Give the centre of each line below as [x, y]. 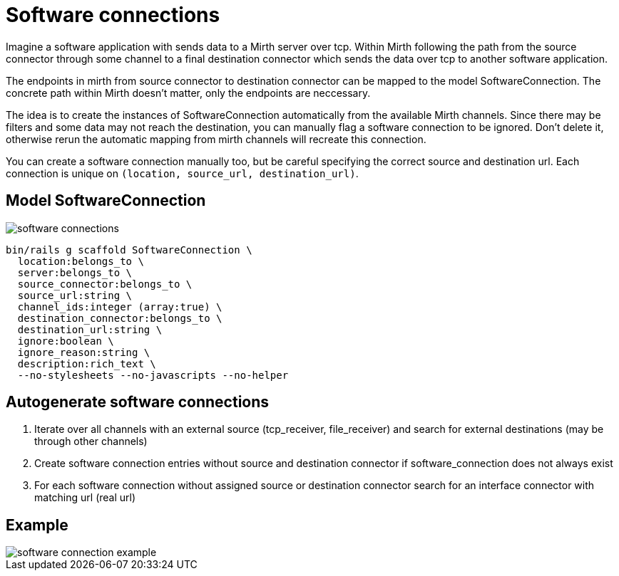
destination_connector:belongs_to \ [120, 318]
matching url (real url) [85, 498]
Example [37, 525]
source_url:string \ [75, 295]
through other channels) [91, 441]
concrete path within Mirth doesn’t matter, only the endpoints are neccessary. [188, 93]
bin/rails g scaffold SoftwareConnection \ [129, 250]
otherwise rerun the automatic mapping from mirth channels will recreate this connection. [216, 139]
